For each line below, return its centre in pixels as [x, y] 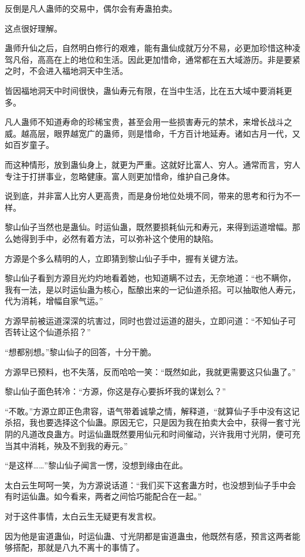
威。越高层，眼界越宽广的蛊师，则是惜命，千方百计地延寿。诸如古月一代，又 [152, 133]
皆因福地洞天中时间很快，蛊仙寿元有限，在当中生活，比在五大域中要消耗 [144, 90]
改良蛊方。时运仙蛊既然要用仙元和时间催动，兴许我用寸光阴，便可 [165, 434]
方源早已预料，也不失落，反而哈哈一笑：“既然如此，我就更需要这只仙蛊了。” [150, 371]
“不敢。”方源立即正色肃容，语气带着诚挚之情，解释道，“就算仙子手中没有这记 [152, 411]
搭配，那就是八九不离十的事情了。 [78, 547]
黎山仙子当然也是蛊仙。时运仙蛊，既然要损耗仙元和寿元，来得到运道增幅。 [148, 227]
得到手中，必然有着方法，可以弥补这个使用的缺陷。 [119, 238]
